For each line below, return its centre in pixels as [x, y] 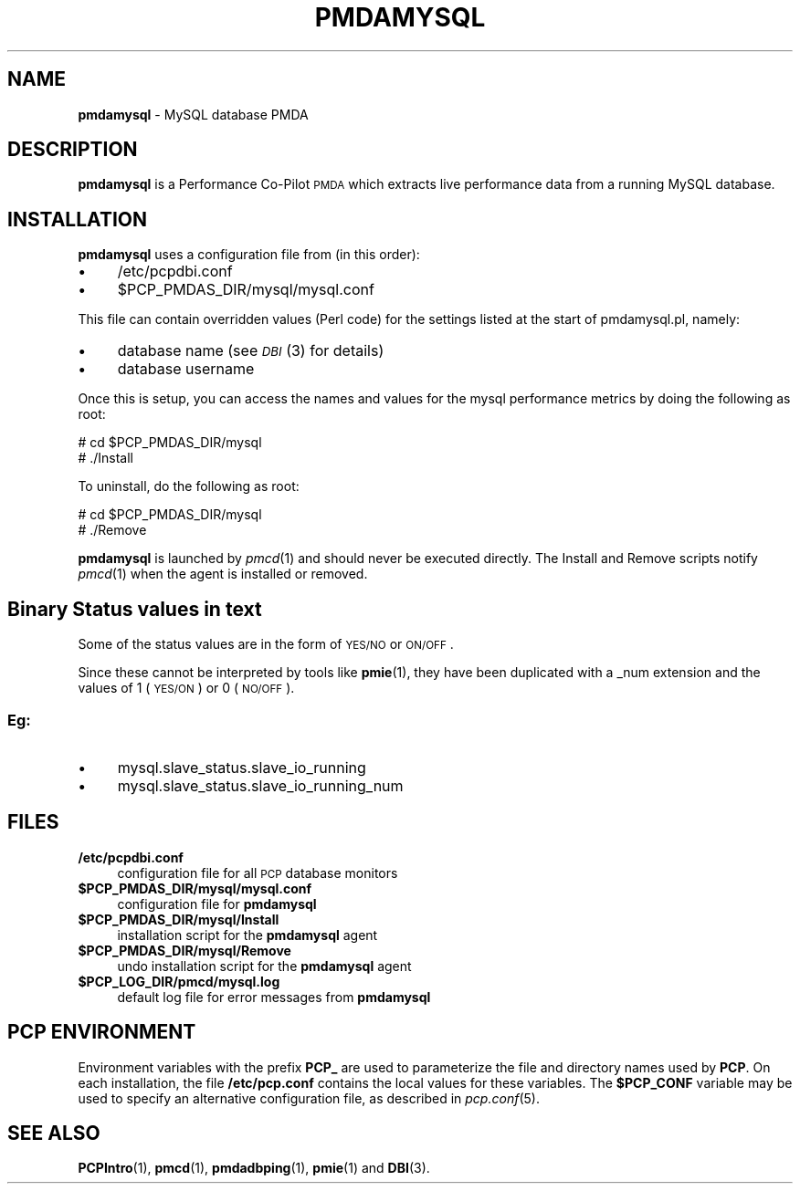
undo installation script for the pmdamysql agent [264, 966]
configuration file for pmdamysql [217, 904]
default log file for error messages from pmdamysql [274, 997]
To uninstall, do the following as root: [189, 486]
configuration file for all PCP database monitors [258, 872]
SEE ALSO [54, 1133]
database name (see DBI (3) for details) [251, 351]
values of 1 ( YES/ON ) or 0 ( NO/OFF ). [186, 688]
